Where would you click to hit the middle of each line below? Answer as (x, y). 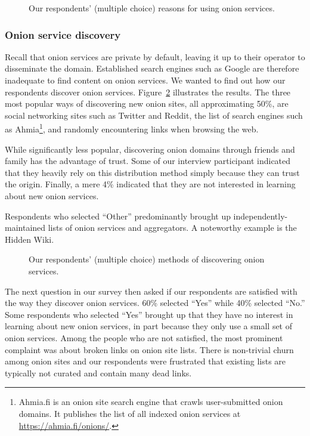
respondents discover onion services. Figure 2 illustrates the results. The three (148, 92)
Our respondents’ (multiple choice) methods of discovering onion (147, 259)
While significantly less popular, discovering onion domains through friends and (150, 149)
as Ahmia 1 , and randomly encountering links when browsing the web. (132, 128)
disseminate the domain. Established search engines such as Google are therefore (152, 68)
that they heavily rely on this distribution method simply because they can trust (152, 172)
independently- (261, 216)
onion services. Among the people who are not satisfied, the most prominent (144, 337)
